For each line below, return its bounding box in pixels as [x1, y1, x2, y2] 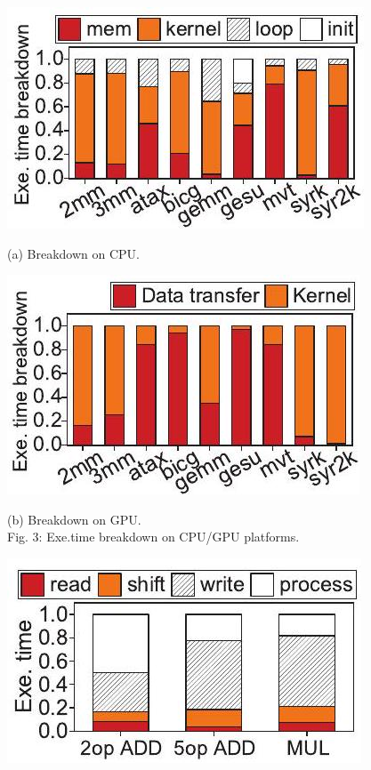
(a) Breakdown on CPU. [7, 244, 140, 262]
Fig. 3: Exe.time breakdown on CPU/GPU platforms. [7, 527, 300, 546]
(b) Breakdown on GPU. [7, 509, 141, 528]
